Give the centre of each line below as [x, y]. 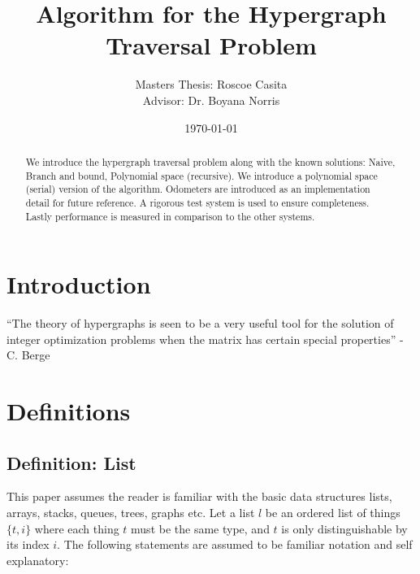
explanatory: [38, 560]
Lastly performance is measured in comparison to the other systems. [170, 216]
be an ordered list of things [333, 513]
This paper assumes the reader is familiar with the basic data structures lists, [199, 496]
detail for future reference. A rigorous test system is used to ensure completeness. [197, 202]
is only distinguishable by [344, 528]
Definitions [69, 411]
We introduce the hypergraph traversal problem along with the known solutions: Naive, [210, 161]
